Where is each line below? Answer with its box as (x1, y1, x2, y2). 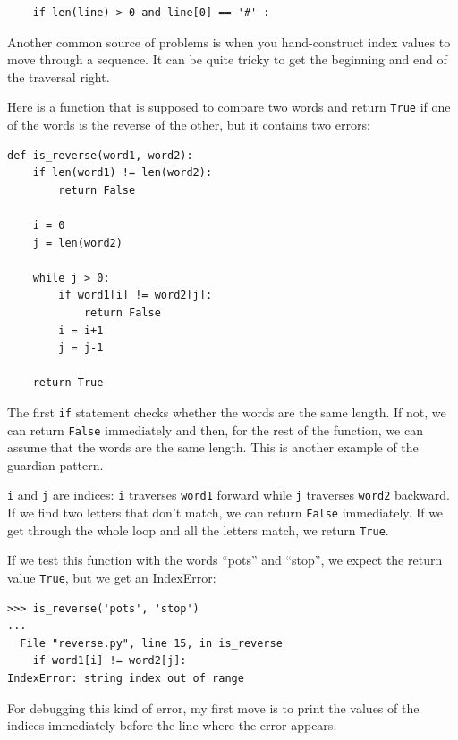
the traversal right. (7, 67, 110, 86)
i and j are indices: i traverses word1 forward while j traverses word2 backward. (7, 485, 450, 504)
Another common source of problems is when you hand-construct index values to (7, 32, 451, 51)
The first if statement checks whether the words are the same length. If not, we (7, 402, 446, 421)
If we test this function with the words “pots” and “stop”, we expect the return (7, 551, 443, 569)
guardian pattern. (7, 455, 104, 474)
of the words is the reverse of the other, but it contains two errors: (7, 115, 370, 134)
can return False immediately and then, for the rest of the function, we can (7, 420, 423, 439)
